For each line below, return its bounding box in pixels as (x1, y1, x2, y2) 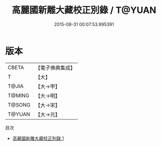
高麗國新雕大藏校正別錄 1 (12, 135, 64, 141)
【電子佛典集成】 (35, 64, 76, 71)
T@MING (7, 92, 29, 99)
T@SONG (7, 101, 31, 108)
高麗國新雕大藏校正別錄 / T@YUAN (11, 4, 156, 16)
